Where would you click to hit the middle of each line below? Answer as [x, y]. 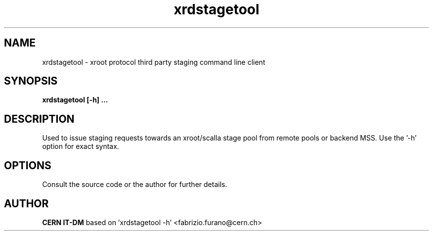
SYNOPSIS [31, 81]
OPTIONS [28, 165]
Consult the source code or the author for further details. [135, 185]
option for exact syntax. [81, 146]
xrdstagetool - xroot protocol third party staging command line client [154, 62]
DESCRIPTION [39, 119]
